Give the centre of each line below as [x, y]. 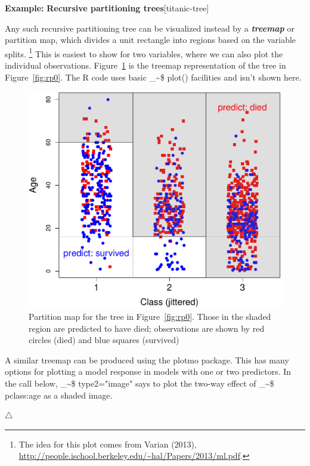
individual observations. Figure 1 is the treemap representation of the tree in [145, 65]
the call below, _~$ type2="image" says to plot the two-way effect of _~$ [139, 383]
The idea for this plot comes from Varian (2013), [108, 444]
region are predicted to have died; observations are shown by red [147, 328]
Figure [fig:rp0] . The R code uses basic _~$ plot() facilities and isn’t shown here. [153, 77]
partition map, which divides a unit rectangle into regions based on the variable [151, 40]
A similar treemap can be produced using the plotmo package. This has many [147, 359]
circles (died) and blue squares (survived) [104, 340]
